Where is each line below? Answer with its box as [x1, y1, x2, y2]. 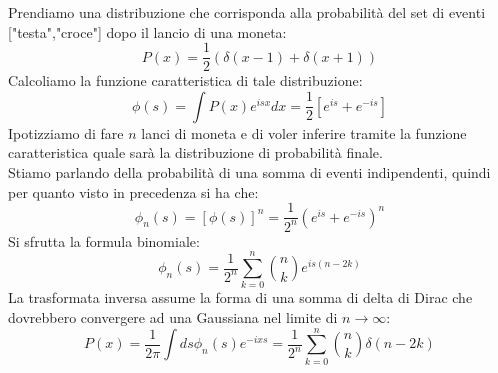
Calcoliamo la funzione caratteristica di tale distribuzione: [8, 70, 363, 91]
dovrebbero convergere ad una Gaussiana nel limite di [8, 306, 338, 327]
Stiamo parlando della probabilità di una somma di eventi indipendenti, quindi [8, 162, 491, 183]
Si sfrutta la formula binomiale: [8, 230, 200, 251]
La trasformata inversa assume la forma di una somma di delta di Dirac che [8, 287, 473, 308]
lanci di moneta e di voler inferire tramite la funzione [141, 122, 467, 143]
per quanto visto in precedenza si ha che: [8, 181, 259, 202]
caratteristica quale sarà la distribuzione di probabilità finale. [8, 142, 383, 163]
